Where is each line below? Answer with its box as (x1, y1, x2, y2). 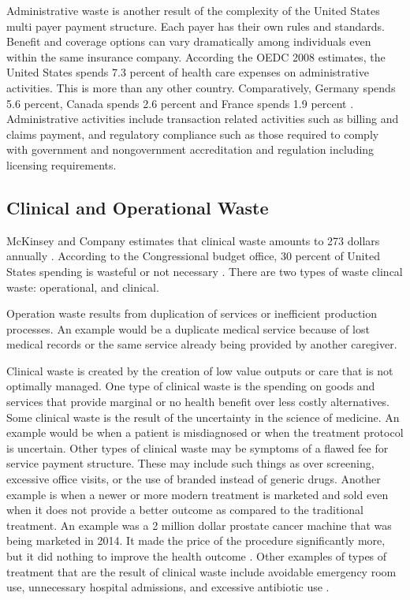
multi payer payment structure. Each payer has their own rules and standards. (6, 17, 385, 34)
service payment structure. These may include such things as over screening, (6, 455, 375, 471)
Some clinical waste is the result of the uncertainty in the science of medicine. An (6, 408, 400, 425)
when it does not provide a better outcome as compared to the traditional (6, 501, 363, 518)
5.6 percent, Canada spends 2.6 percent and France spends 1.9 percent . (6, 95, 354, 111)
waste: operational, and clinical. (6, 278, 159, 295)
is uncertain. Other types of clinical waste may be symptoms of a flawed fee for (6, 439, 389, 456)
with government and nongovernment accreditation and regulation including (6, 141, 375, 158)
